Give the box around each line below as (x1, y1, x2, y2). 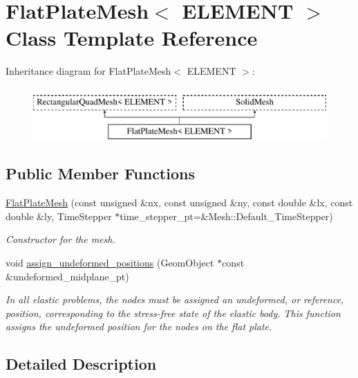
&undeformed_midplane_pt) (6, 269, 129, 283)
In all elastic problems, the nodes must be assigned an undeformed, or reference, (6, 292, 344, 307)
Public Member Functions (6, 163, 195, 184)
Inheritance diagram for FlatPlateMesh (6, 64, 171, 78)
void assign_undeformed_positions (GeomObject (6, 255, 214, 270)
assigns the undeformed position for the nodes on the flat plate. (6, 319, 272, 334)
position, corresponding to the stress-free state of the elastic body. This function (6, 305, 341, 320)
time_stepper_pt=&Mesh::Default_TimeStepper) (120, 208, 333, 223)
